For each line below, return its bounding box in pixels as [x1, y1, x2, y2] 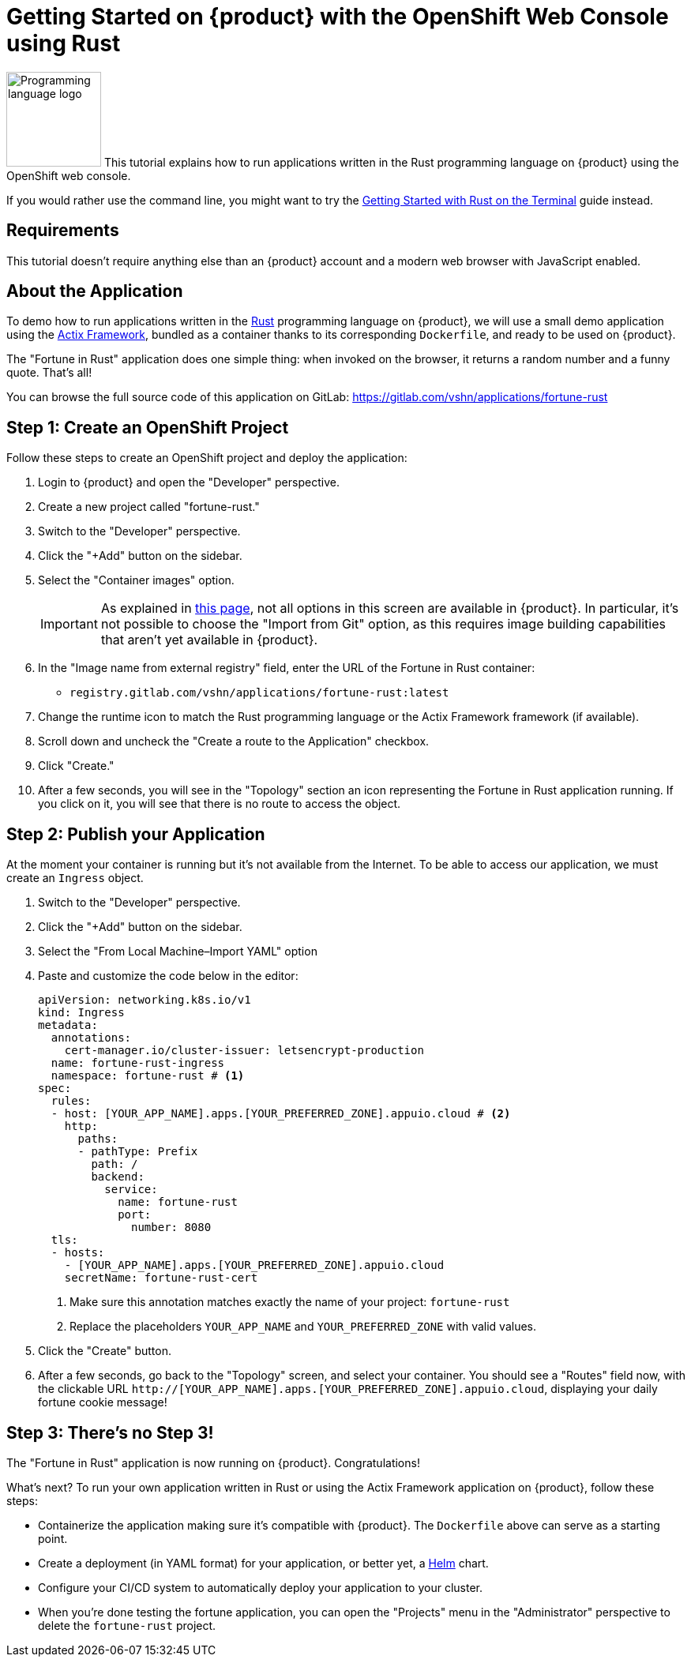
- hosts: [51, 1246, 105, 1259]
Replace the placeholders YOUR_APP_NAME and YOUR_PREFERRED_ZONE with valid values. [69, 1320, 537, 1334]
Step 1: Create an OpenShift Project [6, 417, 289, 437]
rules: [51, 1094, 92, 1108]
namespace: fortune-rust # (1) [51, 1069, 245, 1083]
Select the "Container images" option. [38, 573, 235, 587]
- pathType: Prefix [77, 1145, 198, 1158]
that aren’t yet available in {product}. [100, 632, 318, 648]
